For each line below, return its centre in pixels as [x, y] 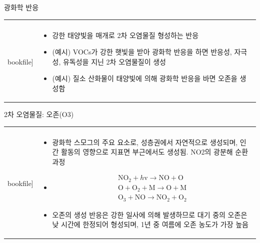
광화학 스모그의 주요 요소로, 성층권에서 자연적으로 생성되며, [145, 142]
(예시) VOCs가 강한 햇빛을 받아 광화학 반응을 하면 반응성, [142, 52]
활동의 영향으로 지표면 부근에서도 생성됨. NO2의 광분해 [147, 152]
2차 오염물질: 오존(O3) [39, 114]
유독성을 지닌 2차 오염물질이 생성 [114, 61]
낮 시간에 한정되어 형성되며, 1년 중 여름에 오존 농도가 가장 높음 [150, 224]
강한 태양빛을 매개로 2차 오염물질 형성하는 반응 [125, 35]
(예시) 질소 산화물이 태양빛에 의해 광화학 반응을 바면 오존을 [145, 78]
